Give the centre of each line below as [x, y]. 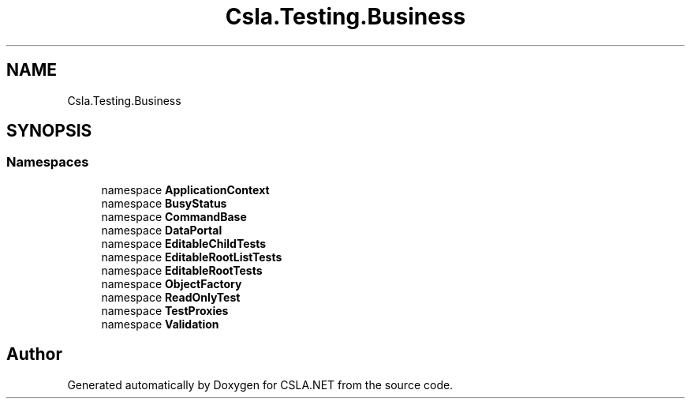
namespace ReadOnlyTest [171, 297]
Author [34, 354]
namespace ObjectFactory [172, 283]
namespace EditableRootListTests [192, 257]
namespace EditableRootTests [182, 270]
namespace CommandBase [174, 216]
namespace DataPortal [162, 230]
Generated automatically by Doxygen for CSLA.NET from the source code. [260, 384]
